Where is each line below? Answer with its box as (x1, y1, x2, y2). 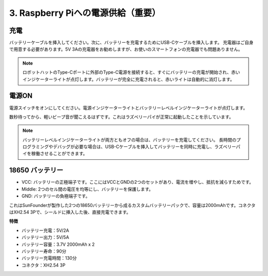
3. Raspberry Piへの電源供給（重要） (9, 7, 161, 18)
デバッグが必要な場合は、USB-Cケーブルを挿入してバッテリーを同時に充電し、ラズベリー (53, 144, 236, 150)
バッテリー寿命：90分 (21, 248, 67, 254)
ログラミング (22, 144, 49, 150)
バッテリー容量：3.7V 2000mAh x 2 (21, 241, 95, 247)
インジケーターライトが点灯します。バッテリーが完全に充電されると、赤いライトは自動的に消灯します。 (22, 76, 235, 82)
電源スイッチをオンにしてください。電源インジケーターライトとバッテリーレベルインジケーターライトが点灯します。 (9, 105, 248, 111)
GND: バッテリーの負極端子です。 (21, 193, 90, 199)
